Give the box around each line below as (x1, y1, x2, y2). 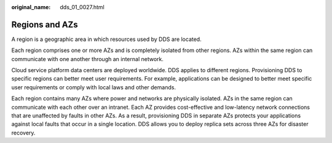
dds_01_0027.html (60, 4, 105, 10)
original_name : (11, 4, 51, 10)
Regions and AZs (11, 19, 78, 30)
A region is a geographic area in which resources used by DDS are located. (11, 35, 202, 43)
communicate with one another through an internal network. (11, 55, 164, 62)
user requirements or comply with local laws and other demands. (11, 83, 176, 91)
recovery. (11, 129, 36, 136)
